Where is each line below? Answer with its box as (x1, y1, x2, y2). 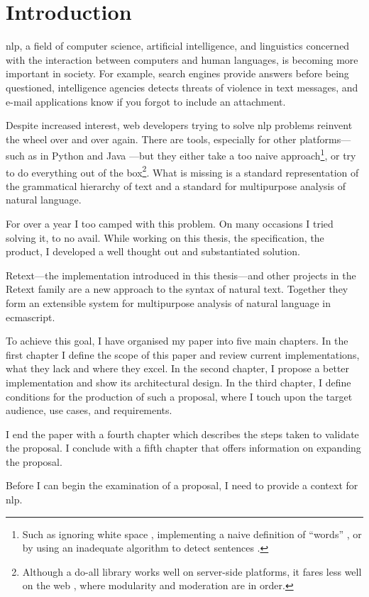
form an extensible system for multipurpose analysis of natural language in (6, 295, 331, 310)
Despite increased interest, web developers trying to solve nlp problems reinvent (6, 118, 353, 133)
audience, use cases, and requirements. (6, 403, 172, 418)
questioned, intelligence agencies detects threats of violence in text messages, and (6, 79, 358, 94)
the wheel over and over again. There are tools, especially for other (6, 131, 297, 146)
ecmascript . (6, 309, 55, 324)
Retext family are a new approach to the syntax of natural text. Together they (6, 281, 348, 296)
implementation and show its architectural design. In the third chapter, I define (6, 374, 351, 389)
